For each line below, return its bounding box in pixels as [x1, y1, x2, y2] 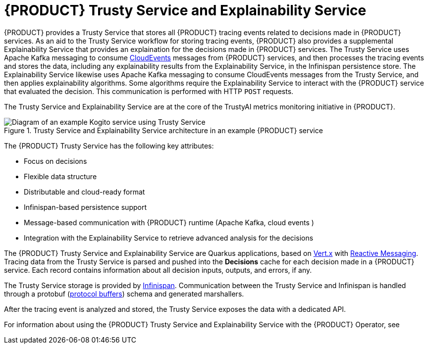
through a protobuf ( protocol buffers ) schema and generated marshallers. [4, 289, 244, 298]
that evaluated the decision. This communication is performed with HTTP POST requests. [4, 87, 294, 96]
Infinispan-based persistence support [24, 202, 147, 211]
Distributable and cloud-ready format [24, 187, 145, 196]
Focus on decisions [24, 156, 87, 165]
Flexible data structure [24, 172, 97, 181]
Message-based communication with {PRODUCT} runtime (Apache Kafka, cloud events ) [24, 218, 314, 227]
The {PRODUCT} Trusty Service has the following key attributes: [4, 141, 214, 150]
